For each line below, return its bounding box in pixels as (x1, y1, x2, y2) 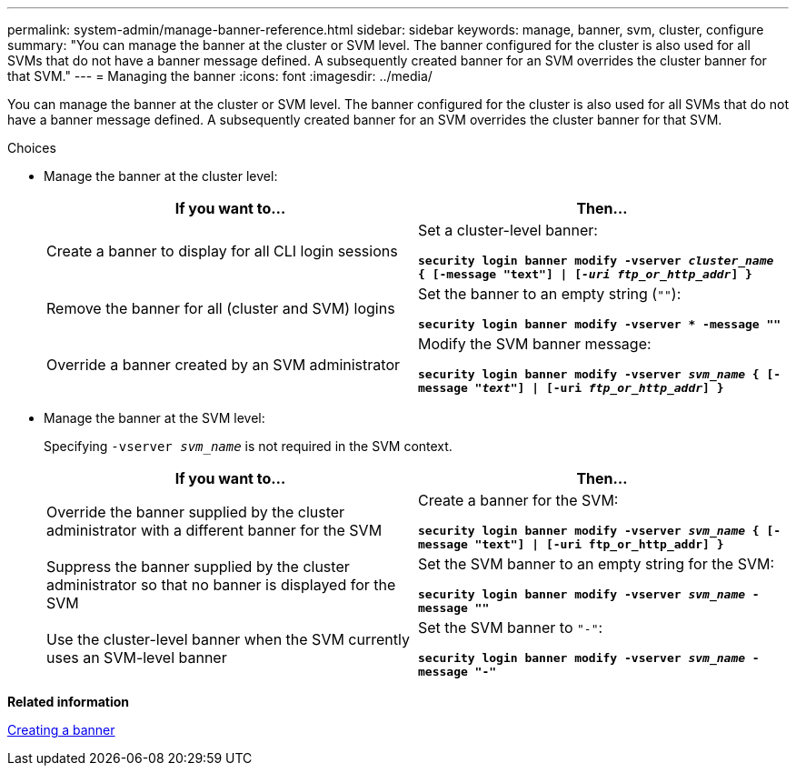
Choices (7, 140, 56, 156)
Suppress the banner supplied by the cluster (46, 557, 350, 576)
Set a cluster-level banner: (418, 221, 598, 239)
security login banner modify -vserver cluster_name (418, 254, 774, 267)
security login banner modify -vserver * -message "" (418, 317, 781, 331)
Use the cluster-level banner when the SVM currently (46, 630, 410, 648)
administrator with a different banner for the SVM (46, 521, 383, 539)
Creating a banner (7, 722, 115, 738)
